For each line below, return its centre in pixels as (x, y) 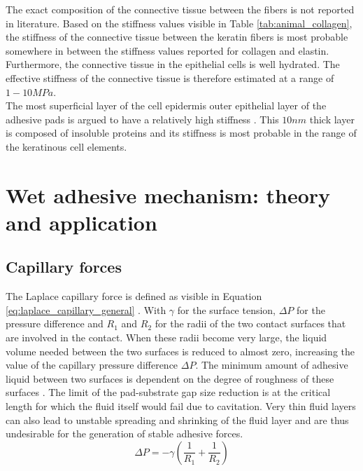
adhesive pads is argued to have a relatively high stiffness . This (142, 119)
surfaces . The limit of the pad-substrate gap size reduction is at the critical (168, 392)
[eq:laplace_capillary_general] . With (86, 309)
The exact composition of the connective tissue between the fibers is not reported (180, 9)
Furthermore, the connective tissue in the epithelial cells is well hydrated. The (173, 64)
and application (81, 222)
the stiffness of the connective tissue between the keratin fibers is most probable (177, 37)
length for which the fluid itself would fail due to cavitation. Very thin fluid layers (181, 406)
